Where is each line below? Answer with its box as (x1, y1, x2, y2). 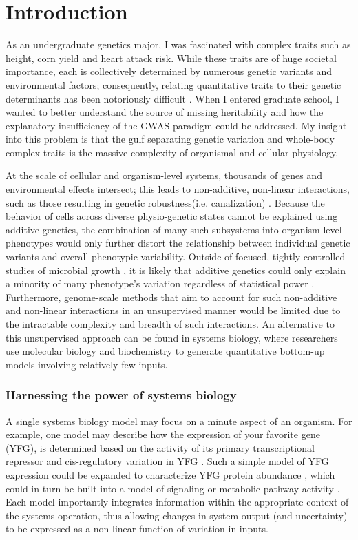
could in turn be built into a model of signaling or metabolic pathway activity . (6, 481, 340, 495)
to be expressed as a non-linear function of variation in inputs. (6, 521, 268, 536)
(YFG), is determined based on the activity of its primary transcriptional (6, 440, 315, 455)
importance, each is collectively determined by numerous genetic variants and (6, 64, 333, 79)
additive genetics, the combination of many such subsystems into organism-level (6, 222, 342, 236)
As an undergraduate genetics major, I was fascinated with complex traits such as (6, 37, 351, 52)
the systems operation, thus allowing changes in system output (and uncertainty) (6, 508, 348, 522)
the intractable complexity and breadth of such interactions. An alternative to (6, 317, 335, 331)
